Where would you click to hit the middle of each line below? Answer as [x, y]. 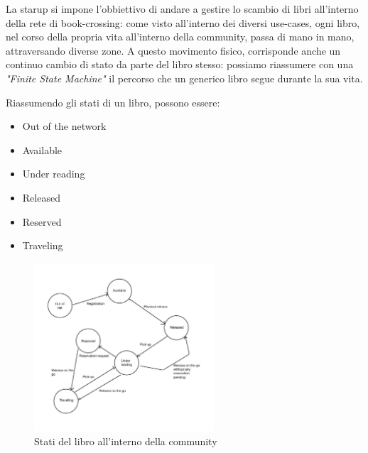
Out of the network [64, 126]
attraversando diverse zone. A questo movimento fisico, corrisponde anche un [173, 50]
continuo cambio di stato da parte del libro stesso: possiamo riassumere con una [180, 64]
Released [41, 197]
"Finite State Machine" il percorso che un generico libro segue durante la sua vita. [184, 78]
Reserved [42, 221]
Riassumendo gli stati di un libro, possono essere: [113, 102]
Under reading [54, 174]
